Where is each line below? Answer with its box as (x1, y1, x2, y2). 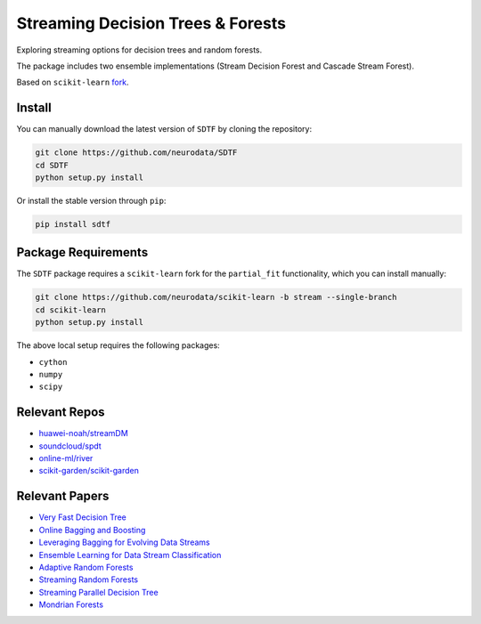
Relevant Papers (16, 489, 110, 504)
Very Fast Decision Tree (38, 512, 126, 523)
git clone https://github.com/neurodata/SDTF (35, 148, 238, 158)
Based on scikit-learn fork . (16, 77, 129, 88)
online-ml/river (38, 453, 94, 464)
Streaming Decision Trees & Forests (16, 13, 287, 33)
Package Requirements (16, 245, 149, 260)
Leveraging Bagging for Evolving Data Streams (38, 537, 210, 547)
